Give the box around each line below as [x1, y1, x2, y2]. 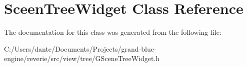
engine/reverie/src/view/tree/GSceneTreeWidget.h [4, 53, 160, 64]
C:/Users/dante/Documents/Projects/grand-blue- [4, 43, 156, 54]
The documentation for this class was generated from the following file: [4, 27, 221, 37]
